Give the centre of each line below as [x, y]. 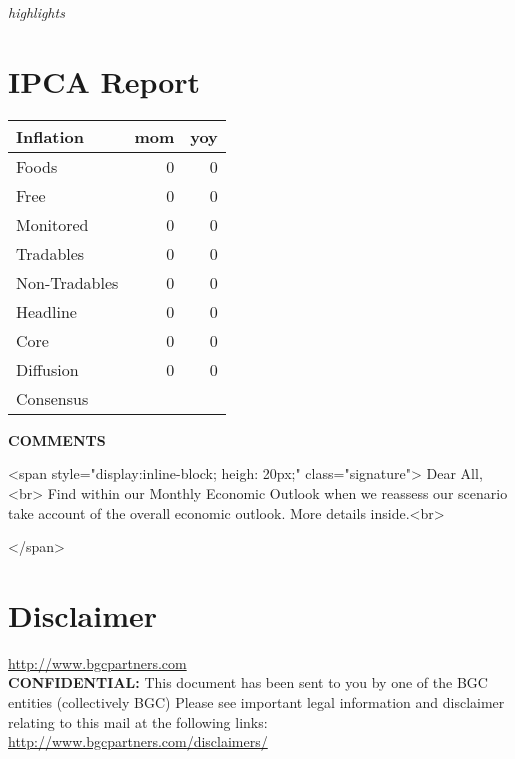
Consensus [52, 398]
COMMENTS [57, 439]
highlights [36, 12]
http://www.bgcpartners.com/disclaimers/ [138, 741]
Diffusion [47, 369]
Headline [46, 311]
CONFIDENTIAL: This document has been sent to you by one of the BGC [248, 682]
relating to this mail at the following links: [138, 721]
